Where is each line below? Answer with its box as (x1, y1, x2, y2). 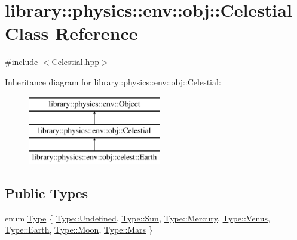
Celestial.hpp (51, 56, 99, 68)
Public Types (5, 183, 88, 202)
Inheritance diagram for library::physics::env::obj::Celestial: (5, 75, 221, 88)
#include (5, 56, 38, 68)
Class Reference (5, 21, 138, 45)
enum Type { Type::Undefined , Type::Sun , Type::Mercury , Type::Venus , (5, 211, 270, 224)
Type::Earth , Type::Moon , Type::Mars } (5, 223, 153, 236)
